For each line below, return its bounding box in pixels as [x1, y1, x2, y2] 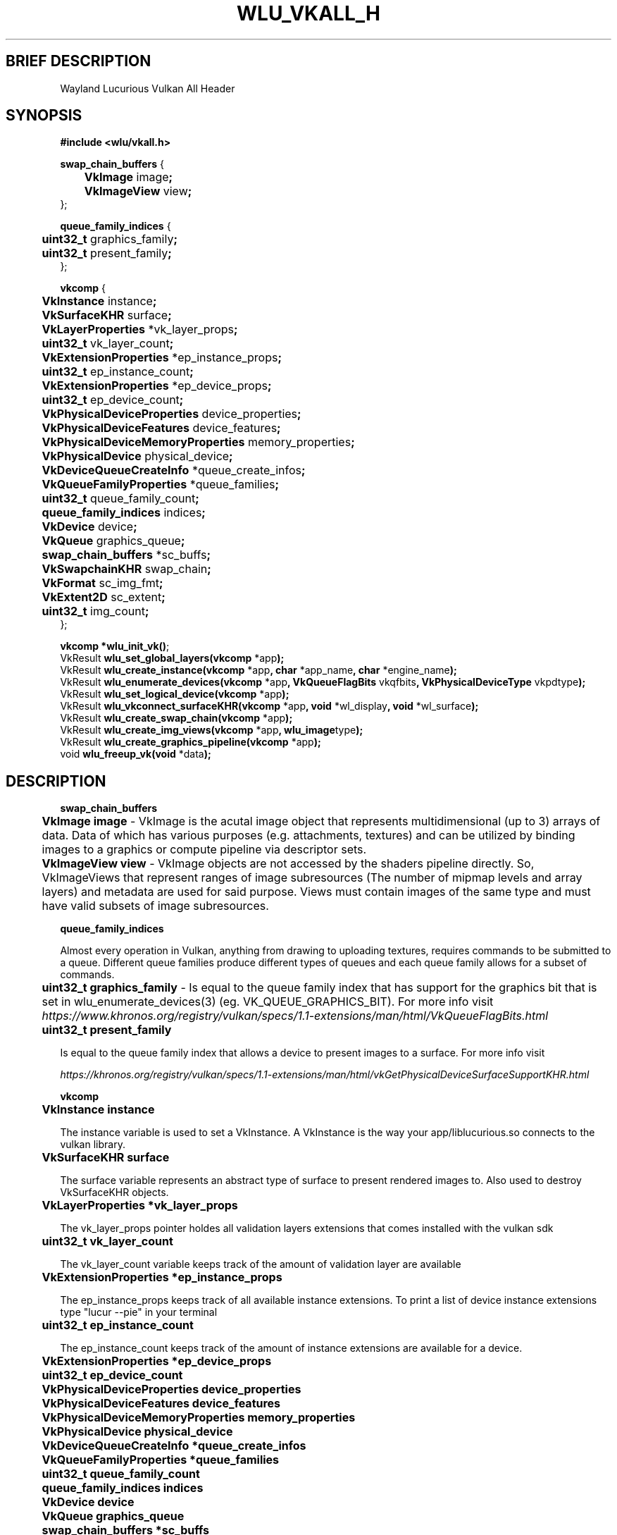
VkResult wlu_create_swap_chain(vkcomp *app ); [60, 712, 293, 725]
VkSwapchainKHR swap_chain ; [42, 562, 211, 577]
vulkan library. [60, 1138, 125, 1151]
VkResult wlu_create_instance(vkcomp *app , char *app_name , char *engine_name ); [60, 664, 457, 677]
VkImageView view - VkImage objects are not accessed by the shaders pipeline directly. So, [42, 856, 535, 871]
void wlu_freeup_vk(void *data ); [60, 748, 211, 760]
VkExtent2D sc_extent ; [42, 590, 166, 605]
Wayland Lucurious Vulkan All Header [60, 82, 235, 94]
